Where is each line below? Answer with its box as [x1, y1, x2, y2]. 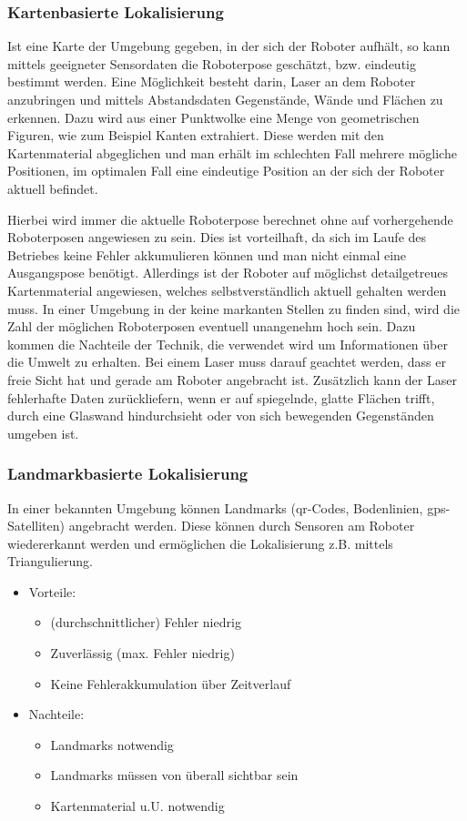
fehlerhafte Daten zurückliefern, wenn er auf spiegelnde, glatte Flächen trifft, [7, 388, 435, 407]
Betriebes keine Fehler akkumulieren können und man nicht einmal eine [7, 245, 407, 264]
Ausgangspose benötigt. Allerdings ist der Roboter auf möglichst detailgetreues [7, 263, 448, 282]
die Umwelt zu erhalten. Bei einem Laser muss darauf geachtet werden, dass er [7, 352, 446, 371]
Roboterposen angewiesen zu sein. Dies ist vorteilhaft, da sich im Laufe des [7, 228, 427, 247]
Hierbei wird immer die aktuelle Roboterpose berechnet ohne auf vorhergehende [7, 209, 453, 228]
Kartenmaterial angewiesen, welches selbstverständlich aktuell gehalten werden [7, 280, 447, 299]
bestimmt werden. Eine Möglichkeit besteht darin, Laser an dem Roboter [7, 72, 416, 91]
